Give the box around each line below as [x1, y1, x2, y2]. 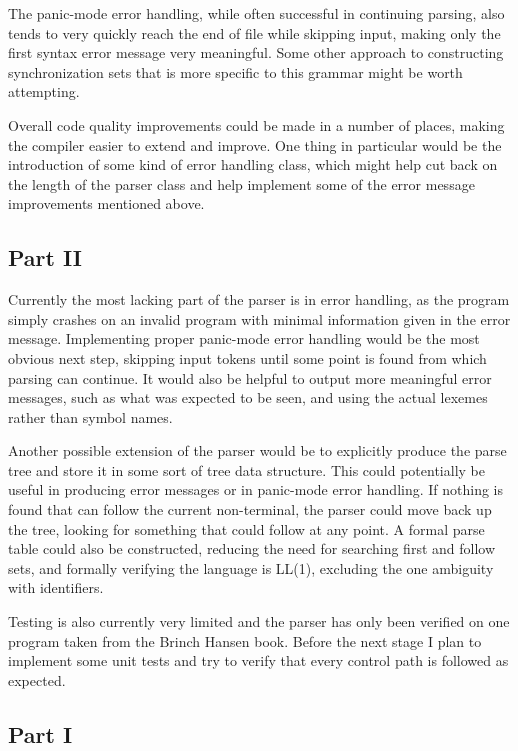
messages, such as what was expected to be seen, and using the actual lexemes [8, 387, 488, 408]
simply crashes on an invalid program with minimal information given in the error [8, 308, 511, 329]
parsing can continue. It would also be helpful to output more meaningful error [8, 367, 492, 388]
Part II [8, 242, 82, 273]
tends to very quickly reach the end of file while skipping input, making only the [8, 22, 501, 43]
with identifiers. [8, 577, 104, 598]
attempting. [8, 81, 80, 102]
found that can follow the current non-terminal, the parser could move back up [8, 499, 492, 520]
